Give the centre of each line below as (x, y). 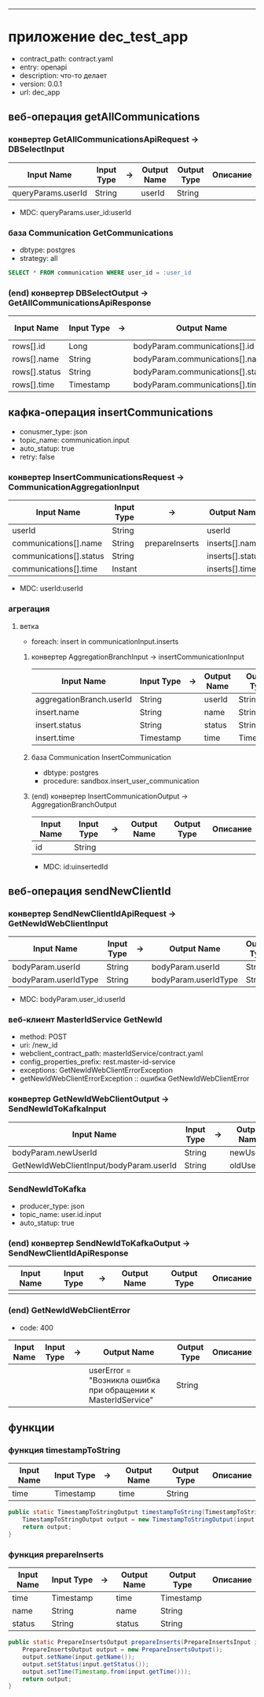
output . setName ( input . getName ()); (79, 1657)
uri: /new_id (38, 1045)
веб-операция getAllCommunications (104, 117)
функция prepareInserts (56, 1554)
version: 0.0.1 (41, 84)
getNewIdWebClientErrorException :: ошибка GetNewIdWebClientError (134, 1079)
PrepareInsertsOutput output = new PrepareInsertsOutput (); (123, 1650)
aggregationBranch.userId (83, 699)
